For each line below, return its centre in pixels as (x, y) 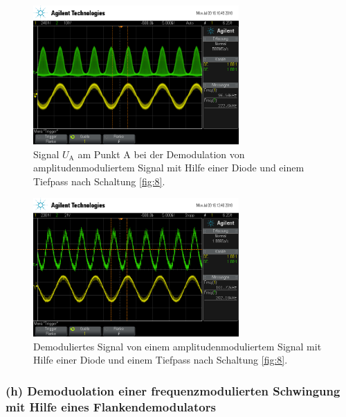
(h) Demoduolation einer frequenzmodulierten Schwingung (173, 390)
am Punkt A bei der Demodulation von (161, 154)
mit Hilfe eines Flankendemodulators (111, 406)
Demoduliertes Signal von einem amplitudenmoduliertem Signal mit (177, 346)
